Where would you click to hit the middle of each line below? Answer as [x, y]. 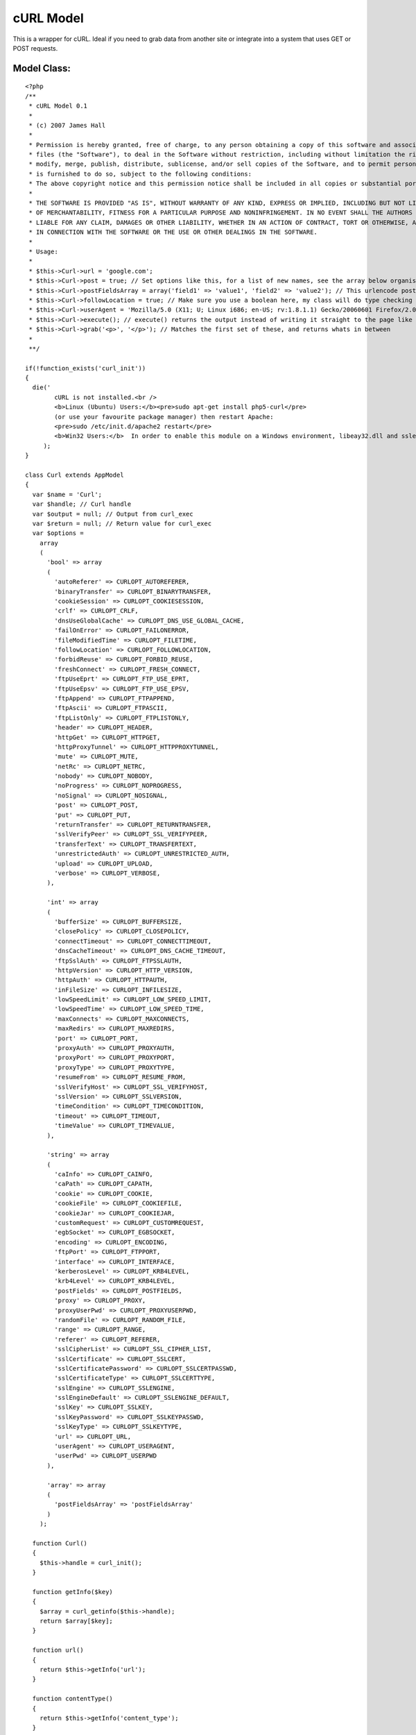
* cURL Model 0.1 [58, 106]
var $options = [58, 533]
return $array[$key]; [76, 1621]
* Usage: [43, 251]
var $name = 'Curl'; [67, 494]
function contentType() [73, 1699]
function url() [58, 1650]
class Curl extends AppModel [75, 475]
